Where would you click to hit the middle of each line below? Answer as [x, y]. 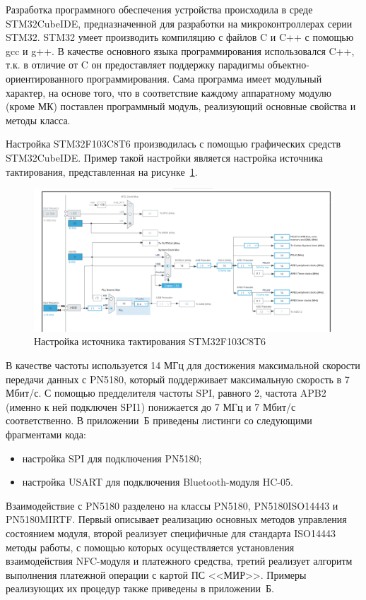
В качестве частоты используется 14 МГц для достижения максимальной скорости [183, 365]
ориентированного [45, 78]
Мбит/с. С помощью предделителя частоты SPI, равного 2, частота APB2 [166, 393]
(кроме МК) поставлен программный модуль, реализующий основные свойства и [181, 106]
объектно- [288, 65]
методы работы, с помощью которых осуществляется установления [150, 547]
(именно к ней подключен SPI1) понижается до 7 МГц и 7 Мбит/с [151, 406]
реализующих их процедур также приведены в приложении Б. [140, 588]
